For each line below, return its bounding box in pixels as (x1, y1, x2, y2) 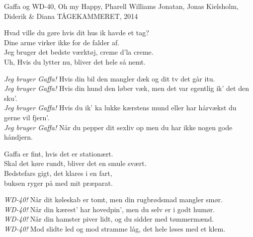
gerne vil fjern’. (4, 112, 50, 122)
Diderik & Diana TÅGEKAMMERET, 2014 (4, 10, 138, 21)
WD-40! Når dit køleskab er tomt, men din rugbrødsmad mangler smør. (4, 194, 223, 205)
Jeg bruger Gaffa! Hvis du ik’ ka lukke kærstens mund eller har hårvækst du (4, 102, 237, 113)
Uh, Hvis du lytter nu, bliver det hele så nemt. (4, 56, 146, 67)
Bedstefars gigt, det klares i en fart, (4, 167, 112, 178)
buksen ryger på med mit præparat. (4, 177, 113, 188)
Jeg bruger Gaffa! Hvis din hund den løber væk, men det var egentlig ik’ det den (4, 83, 249, 93)
